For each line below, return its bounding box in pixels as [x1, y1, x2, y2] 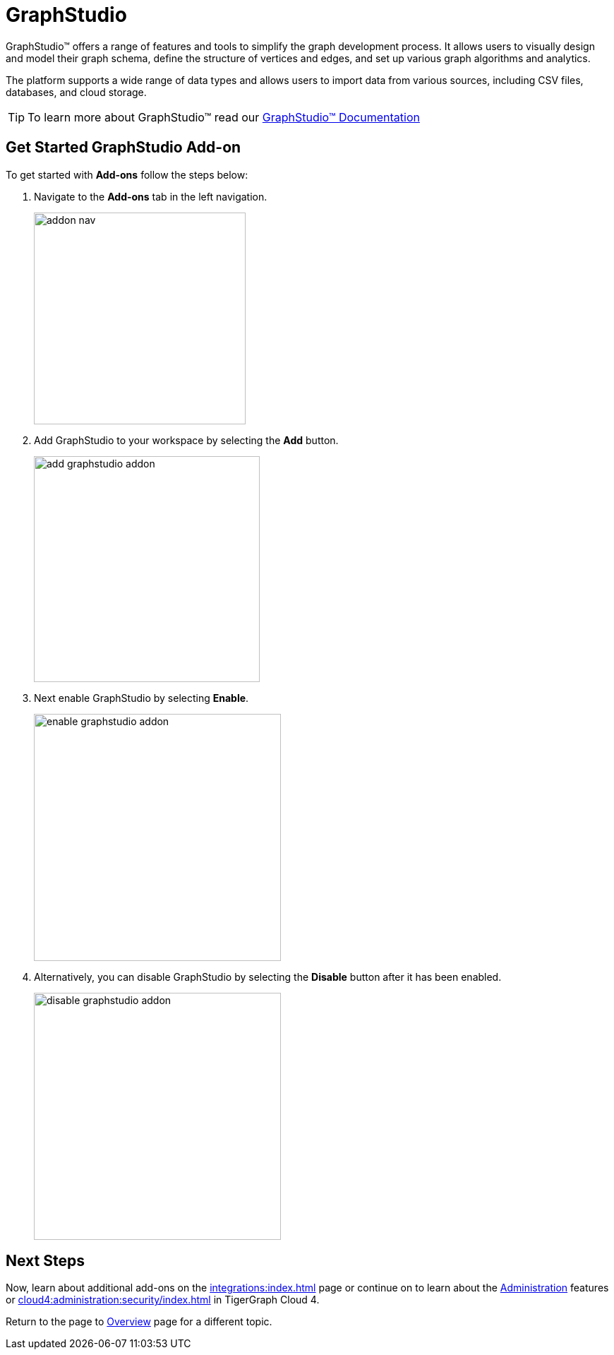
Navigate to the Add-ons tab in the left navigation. [34, 190, 267, 203]
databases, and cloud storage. [6, 85, 147, 98]
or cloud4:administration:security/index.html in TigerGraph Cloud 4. [6, 1294, 320, 1306]
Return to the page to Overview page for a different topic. [6, 1315, 272, 1328]
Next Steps [6, 1252, 85, 1270]
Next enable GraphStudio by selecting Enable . [34, 691, 249, 704]
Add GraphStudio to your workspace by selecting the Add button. [34, 434, 339, 446]
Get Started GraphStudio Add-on [6, 138, 241, 157]
